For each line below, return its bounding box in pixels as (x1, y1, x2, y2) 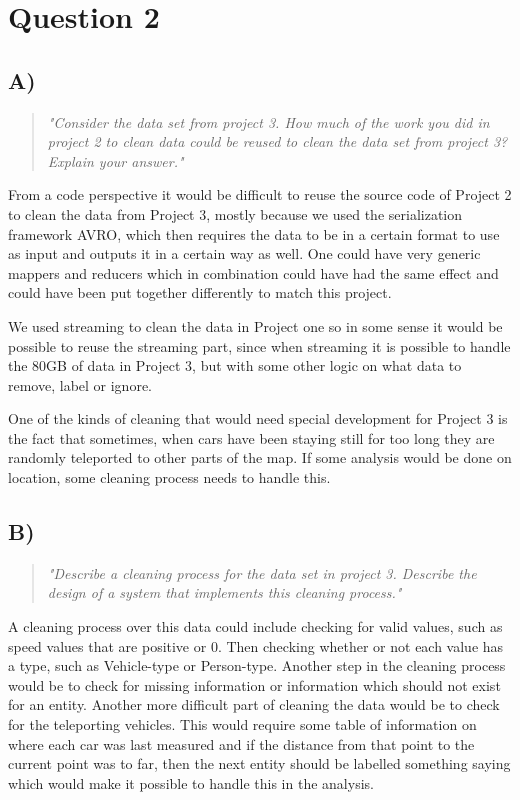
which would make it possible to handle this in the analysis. (8, 772, 374, 793)
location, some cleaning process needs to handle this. (8, 467, 331, 488)
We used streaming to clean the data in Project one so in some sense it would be (8, 315, 503, 336)
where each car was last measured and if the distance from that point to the (8, 733, 475, 754)
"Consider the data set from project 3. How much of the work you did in (47, 111, 490, 132)
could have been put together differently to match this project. (8, 282, 392, 303)
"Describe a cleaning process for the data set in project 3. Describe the (47, 562, 477, 583)
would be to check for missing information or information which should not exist (8, 674, 501, 695)
